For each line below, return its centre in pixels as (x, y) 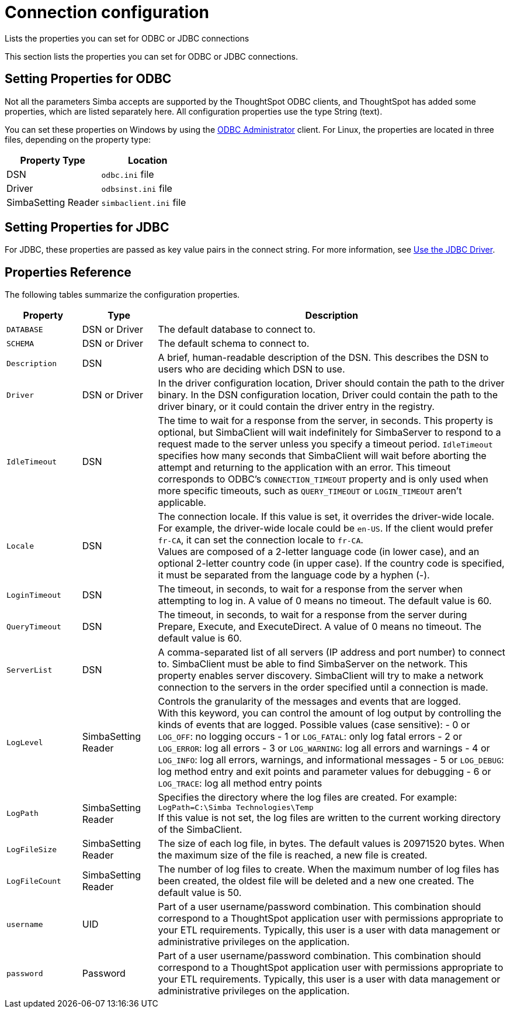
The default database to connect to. (237, 330)
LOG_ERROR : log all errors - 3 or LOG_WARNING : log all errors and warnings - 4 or (324, 748)
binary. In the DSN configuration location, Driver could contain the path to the (328, 395)
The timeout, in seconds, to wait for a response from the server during (313, 615)
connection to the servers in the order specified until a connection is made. (323, 688)
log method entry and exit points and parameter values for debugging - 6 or (325, 772)
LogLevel (25, 742)
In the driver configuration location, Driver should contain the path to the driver (331, 383)
